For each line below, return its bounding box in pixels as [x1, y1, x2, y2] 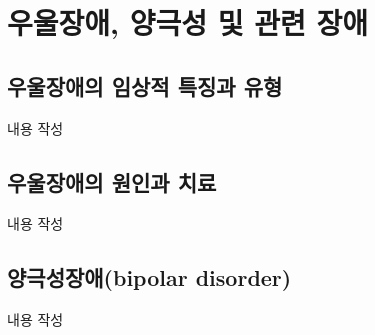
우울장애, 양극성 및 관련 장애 [7, 2, 368, 43]
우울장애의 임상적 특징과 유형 [7, 70, 283, 101]
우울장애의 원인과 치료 [7, 166, 217, 197]
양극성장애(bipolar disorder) [7, 262, 292, 293]
